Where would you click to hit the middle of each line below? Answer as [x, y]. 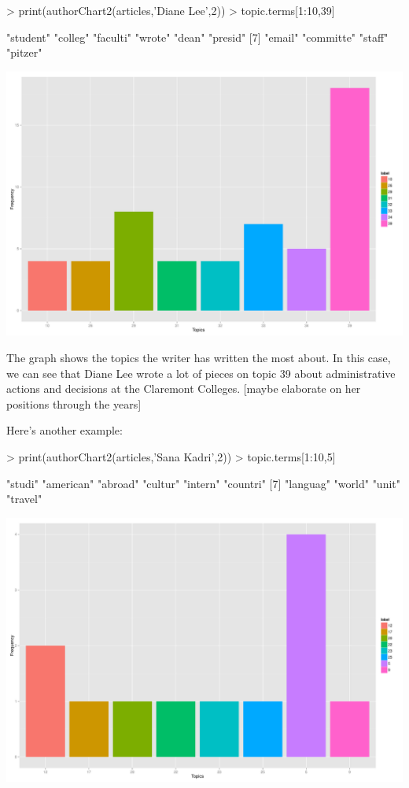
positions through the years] [74, 403]
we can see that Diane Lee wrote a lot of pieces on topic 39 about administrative [201, 373]
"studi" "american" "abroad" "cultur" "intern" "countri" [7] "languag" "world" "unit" [204, 483]
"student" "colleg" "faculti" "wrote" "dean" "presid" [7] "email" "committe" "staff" [197, 37]
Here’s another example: [64, 430]
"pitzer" [24, 52]
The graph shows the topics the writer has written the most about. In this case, [199, 358]
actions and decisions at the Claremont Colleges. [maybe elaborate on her [184, 388]
